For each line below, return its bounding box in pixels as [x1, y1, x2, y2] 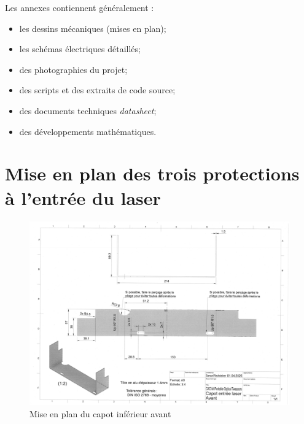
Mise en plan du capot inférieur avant [29, 407, 171, 420]
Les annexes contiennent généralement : [5, 1, 154, 13]
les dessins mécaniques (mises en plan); [19, 21, 166, 34]
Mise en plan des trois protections [5, 161, 300, 186]
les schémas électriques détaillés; [19, 42, 141, 55]
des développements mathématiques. [19, 125, 157, 137]
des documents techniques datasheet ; [19, 104, 157, 117]
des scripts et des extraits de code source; [19, 83, 176, 96]
